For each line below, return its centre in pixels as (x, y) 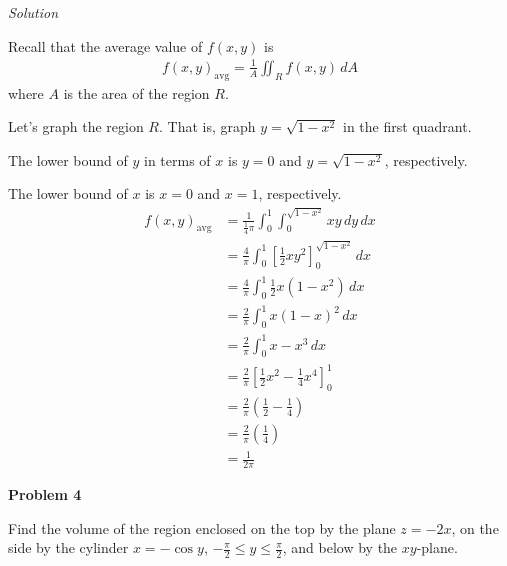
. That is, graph (207, 126)
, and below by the (340, 547)
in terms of (177, 159)
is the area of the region (136, 92)
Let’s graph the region (76, 126)
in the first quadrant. (407, 126)
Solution (33, 12)
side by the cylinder (68, 547)
